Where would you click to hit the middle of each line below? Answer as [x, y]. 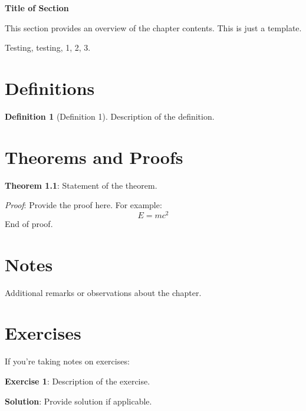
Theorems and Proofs [94, 157]
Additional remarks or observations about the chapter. [103, 292]
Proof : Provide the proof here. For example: [83, 205]
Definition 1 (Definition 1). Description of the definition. [110, 116]
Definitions [50, 88]
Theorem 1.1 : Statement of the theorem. [81, 185]
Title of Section [37, 8]
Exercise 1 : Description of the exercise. [78, 381]
